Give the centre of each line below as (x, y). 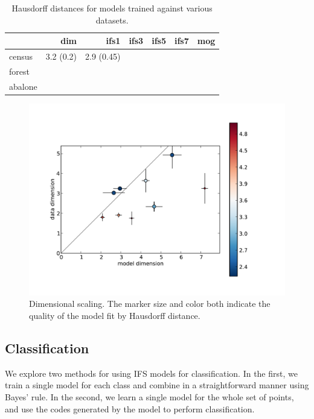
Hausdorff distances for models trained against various (112, 8)
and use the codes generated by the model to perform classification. (130, 408)
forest (19, 71)
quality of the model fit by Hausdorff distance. (115, 315)
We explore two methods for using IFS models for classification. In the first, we (151, 373)
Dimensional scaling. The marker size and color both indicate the (150, 304)
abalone (23, 86)
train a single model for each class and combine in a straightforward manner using (157, 385)
